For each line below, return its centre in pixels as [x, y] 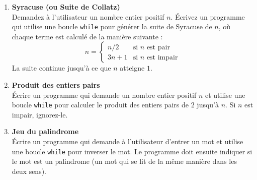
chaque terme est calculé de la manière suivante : [87, 36]
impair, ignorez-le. [40, 114]
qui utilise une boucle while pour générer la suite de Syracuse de [112, 26]
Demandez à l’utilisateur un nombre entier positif [88, 16]
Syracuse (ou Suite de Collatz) [66, 7]
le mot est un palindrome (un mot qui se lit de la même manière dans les [124, 161]
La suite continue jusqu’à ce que [61, 68]
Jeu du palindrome [45, 131]
